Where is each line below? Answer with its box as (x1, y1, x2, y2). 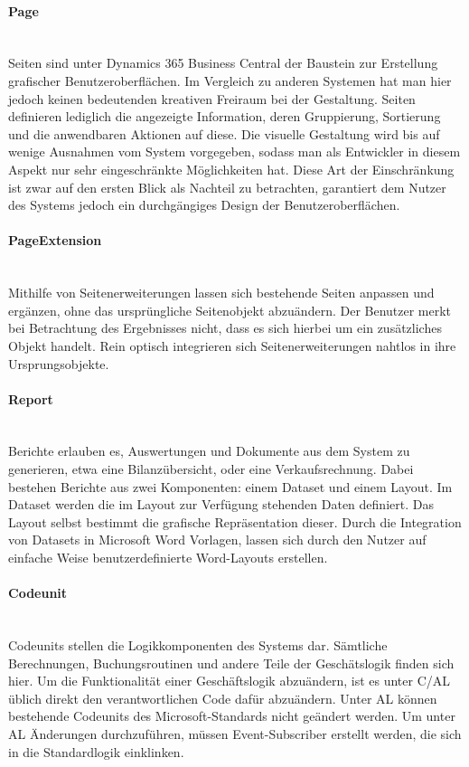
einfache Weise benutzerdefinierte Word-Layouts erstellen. (8, 548, 328, 567)
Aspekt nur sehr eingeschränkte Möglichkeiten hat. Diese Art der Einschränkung (8, 159, 455, 178)
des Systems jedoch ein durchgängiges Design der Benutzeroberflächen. (8, 195, 400, 214)
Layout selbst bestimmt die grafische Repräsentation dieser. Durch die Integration (8, 512, 462, 531)
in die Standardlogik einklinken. (8, 742, 184, 761)
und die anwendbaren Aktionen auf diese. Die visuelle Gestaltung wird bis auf (8, 124, 440, 143)
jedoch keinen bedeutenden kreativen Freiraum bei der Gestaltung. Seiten (8, 89, 416, 108)
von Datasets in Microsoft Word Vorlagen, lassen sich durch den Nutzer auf (8, 530, 427, 549)
